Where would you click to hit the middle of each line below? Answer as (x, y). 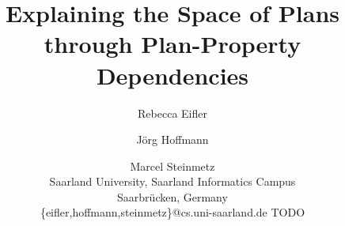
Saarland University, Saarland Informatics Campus (172, 181)
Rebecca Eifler (172, 113)
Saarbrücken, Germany (172, 196)
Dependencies (172, 75)
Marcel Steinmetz (172, 166)
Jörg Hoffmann (172, 139)
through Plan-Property (172, 44)
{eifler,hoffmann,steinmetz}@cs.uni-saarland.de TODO (172, 212)
